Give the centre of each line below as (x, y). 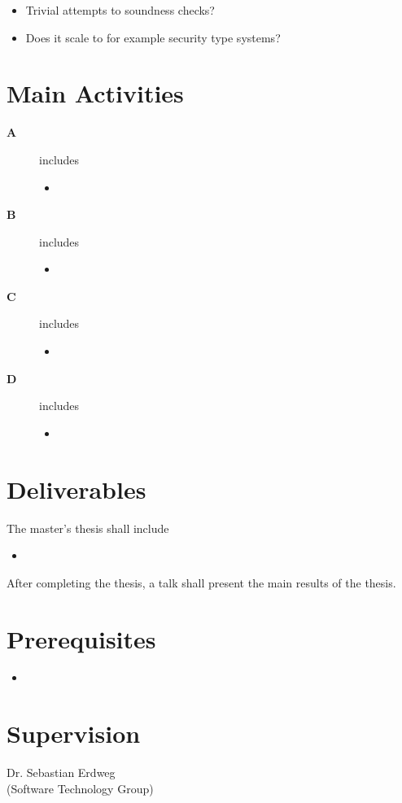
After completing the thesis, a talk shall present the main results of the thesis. (201, 582)
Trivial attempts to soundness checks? (120, 10)
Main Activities (95, 93)
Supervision (74, 733)
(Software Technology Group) (80, 788)
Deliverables (76, 489)
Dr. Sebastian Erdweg (61, 772)
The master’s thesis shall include (88, 528)
